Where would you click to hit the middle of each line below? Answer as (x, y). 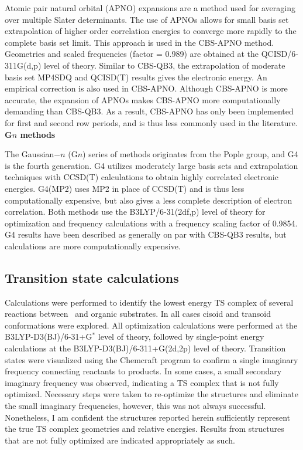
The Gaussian (30, 154)
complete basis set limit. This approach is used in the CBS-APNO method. (140, 42)
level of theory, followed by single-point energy (181, 336)
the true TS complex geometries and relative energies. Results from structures (144, 429)
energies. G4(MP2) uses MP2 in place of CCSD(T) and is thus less (125, 188)
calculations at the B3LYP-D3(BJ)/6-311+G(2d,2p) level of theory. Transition (145, 348)
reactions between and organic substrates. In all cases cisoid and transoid (138, 314)
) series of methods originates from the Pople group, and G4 (190, 154)
